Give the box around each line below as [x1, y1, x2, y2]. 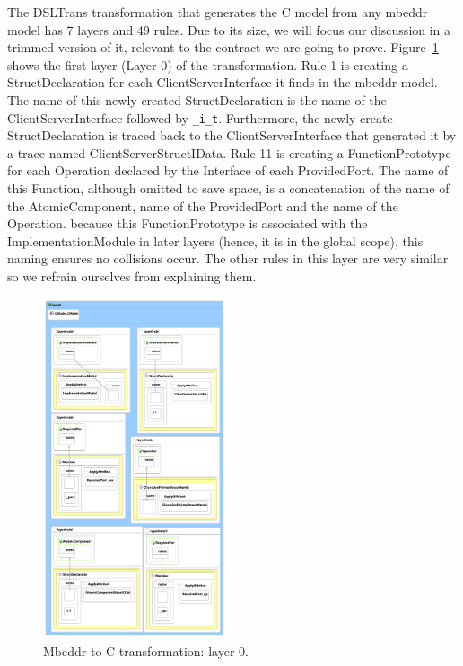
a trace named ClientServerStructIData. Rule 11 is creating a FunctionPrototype [7, 143, 451, 162]
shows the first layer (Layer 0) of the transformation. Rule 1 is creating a [7, 55, 408, 74]
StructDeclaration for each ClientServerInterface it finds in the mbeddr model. [7, 73, 438, 92]
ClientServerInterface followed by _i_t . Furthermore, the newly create [7, 108, 393, 127]
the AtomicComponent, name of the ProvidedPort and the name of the [7, 196, 398, 215]
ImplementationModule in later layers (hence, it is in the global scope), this [7, 231, 424, 250]
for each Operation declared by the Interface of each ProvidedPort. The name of [7, 161, 449, 180]
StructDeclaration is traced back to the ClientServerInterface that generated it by [7, 126, 457, 145]
